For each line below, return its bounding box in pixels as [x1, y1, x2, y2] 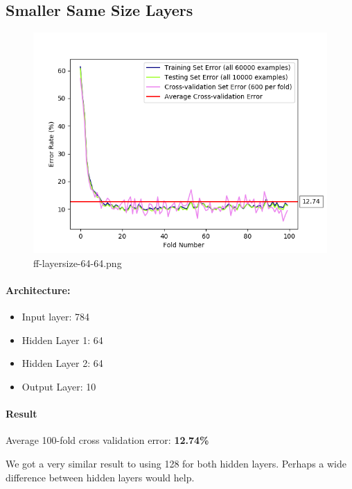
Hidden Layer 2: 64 [21, 356, 103, 370]
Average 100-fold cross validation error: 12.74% [6, 433, 209, 447]
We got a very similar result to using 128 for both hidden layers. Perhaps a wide [6, 456, 346, 470]
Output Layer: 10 [21, 379, 96, 393]
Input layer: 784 [21, 309, 90, 324]
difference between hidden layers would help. [6, 470, 195, 484]
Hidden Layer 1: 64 [21, 332, 103, 347]
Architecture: [6, 282, 71, 297]
